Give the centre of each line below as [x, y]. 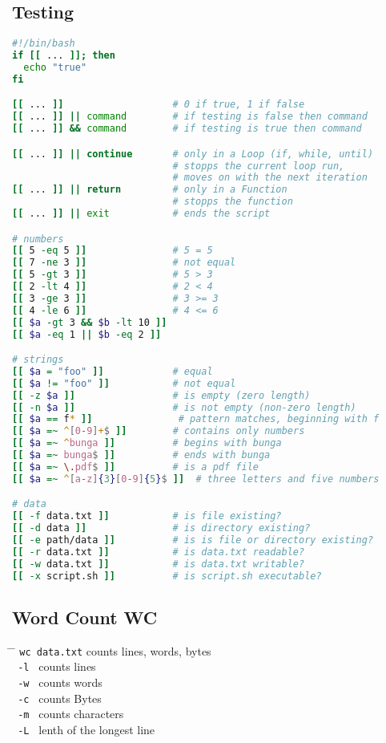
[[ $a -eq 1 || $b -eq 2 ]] [87, 334]
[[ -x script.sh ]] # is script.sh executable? [167, 576]
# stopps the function [233, 202]
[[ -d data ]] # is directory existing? [161, 528]
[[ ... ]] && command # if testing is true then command [187, 129]
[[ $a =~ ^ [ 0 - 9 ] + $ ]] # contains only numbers [159, 431]
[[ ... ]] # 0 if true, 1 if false [159, 105]
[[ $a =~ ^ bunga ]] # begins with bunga [147, 443]
